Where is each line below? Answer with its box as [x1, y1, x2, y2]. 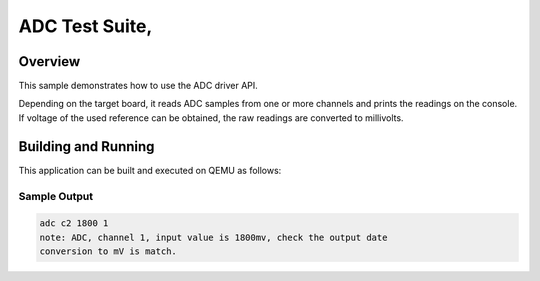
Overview [18, 53, 81, 70]
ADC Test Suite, [18, 15, 153, 37]
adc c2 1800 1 [39, 218, 109, 229]
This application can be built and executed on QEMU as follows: [18, 164, 282, 176]
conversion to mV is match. [39, 246, 177, 257]
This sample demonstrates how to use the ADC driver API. [18, 80, 259, 92]
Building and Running [18, 138, 155, 155]
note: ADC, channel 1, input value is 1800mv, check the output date [39, 231, 388, 243]
